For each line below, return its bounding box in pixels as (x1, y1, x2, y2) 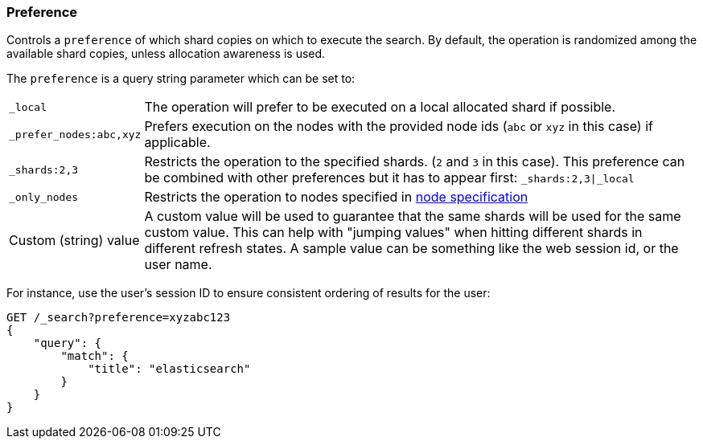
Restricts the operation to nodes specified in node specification (144, 189, 528, 206)
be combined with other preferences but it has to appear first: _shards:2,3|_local (144, 169, 635, 186)
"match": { (60, 349, 129, 363)
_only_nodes (9, 190, 79, 203)
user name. (144, 256, 212, 273)
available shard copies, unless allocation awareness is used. (6, 47, 326, 61)
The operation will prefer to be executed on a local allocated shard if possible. (144, 99, 616, 116)
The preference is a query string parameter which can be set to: (6, 71, 356, 86)
